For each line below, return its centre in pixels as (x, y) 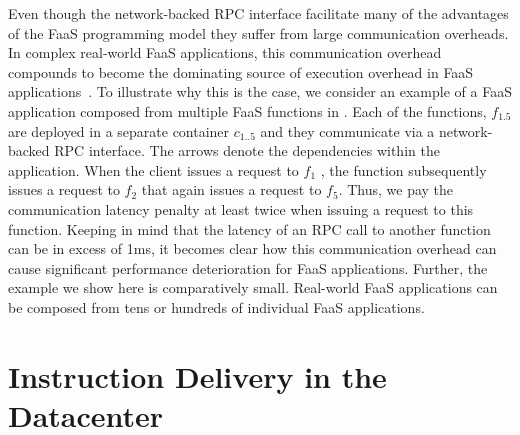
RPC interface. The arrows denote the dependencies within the (247, 150)
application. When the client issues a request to (153, 169)
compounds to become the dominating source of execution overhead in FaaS (241, 71)
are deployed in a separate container (119, 130)
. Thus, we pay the (396, 189)
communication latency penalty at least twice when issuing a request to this (241, 208)
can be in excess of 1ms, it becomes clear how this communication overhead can (252, 248)
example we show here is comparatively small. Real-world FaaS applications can (253, 287)
